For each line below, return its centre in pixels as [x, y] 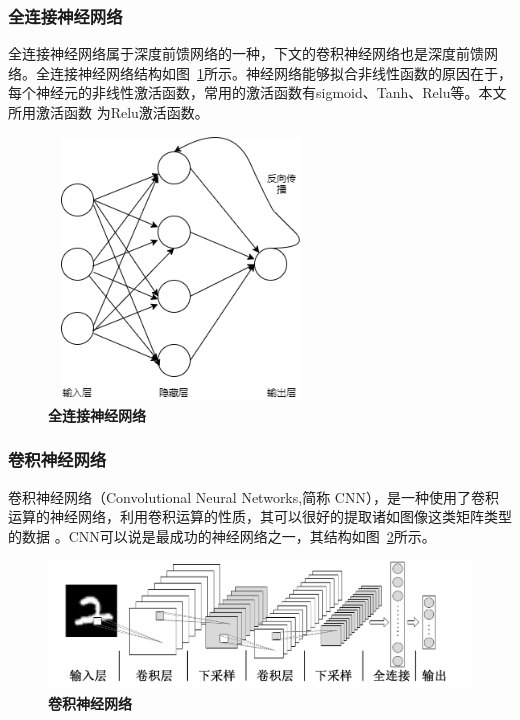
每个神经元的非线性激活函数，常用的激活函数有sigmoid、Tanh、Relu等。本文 [257, 92]
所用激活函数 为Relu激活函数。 [108, 112]
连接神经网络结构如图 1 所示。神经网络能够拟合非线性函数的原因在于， [280, 72]
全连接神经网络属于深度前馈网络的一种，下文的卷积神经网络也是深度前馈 [246, 53]
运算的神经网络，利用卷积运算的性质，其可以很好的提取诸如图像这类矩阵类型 [260, 516]
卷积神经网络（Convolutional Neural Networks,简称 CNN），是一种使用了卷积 [253, 496]
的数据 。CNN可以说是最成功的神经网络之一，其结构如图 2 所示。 [222, 535]
